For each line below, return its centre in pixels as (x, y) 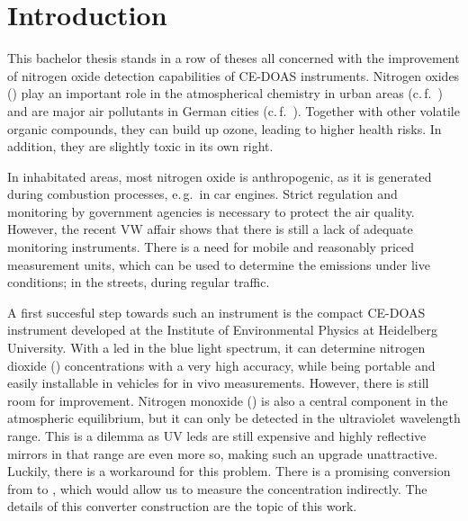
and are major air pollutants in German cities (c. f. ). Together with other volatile (234, 110)
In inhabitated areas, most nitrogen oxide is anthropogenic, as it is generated (220, 176)
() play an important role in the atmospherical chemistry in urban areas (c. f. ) (225, 93)
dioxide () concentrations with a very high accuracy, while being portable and (221, 365)
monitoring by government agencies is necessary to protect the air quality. (211, 211)
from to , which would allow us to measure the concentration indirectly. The (217, 488)
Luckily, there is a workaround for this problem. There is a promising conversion (229, 471)
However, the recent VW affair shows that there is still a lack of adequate (210, 229)
